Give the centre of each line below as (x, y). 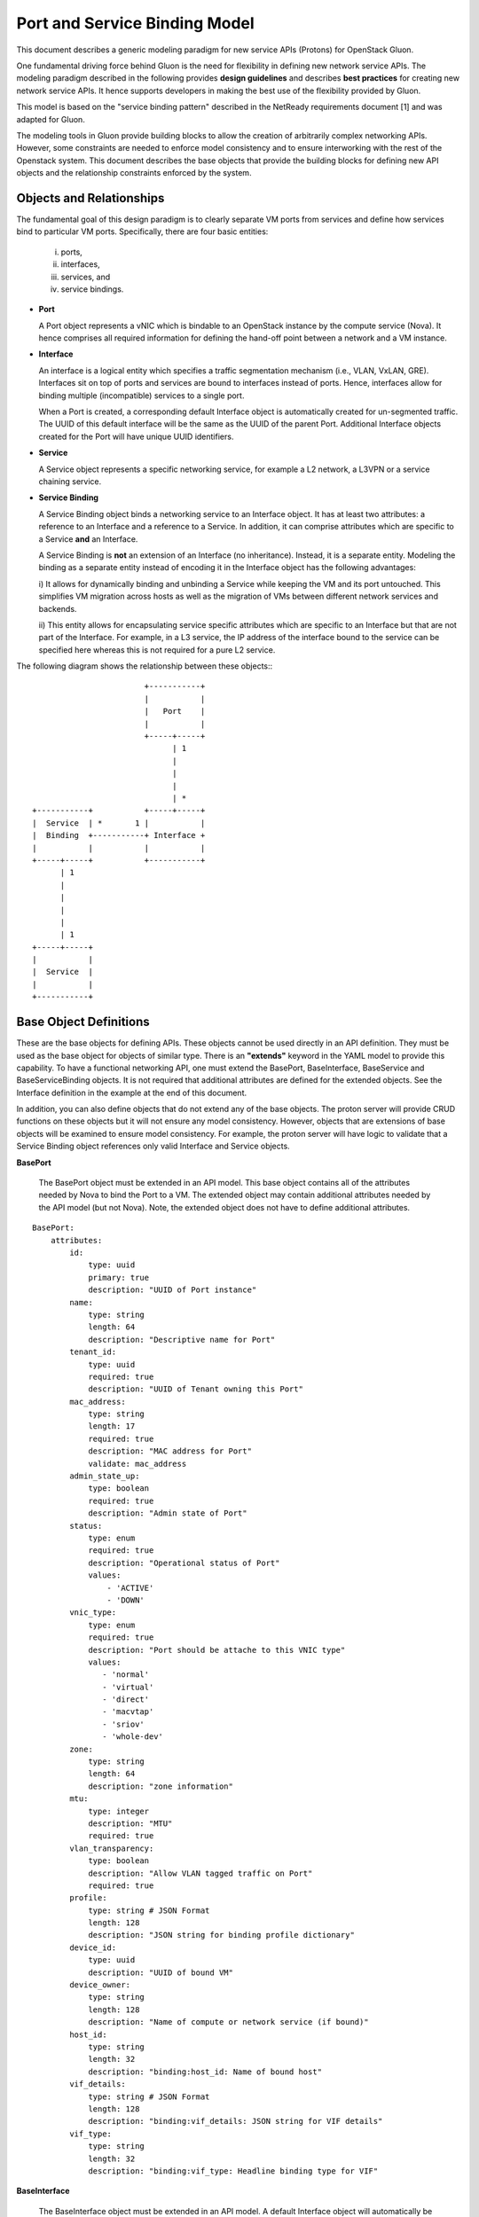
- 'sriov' (124, 1724)
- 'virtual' (128, 1687)
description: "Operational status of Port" (184, 1563)
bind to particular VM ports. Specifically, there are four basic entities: (142, 231)
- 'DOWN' (126, 1600)
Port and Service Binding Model (135, 23)
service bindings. (92, 289)
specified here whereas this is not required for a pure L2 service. (157, 650)
